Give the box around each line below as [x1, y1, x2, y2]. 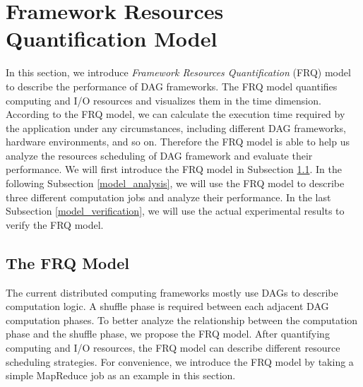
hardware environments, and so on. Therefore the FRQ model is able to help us [6, 134, 350, 149]
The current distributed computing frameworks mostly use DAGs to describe [6, 285, 338, 299]
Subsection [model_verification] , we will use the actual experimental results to [6, 203, 345, 218]
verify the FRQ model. [6, 217, 104, 232]
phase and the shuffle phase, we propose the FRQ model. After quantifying [6, 326, 330, 341]
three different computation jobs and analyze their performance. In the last [6, 189, 331, 204]
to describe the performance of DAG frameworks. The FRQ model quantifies [6, 78, 338, 93]
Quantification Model [6, 24, 218, 53]
